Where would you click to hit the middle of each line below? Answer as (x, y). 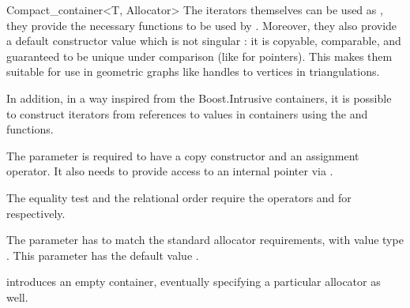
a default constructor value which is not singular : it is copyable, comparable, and (204, 41)
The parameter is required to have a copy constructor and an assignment (183, 155)
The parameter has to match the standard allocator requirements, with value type (205, 240)
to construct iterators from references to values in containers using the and (187, 113)
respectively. (36, 213)
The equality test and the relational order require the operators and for (179, 197)
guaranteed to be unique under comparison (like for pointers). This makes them (199, 56)
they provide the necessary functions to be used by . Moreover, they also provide (202, 25)
